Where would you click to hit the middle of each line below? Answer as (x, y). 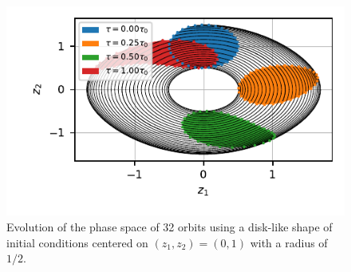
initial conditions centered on (77, 242)
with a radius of (289, 242)
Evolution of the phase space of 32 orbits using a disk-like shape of (170, 226)
